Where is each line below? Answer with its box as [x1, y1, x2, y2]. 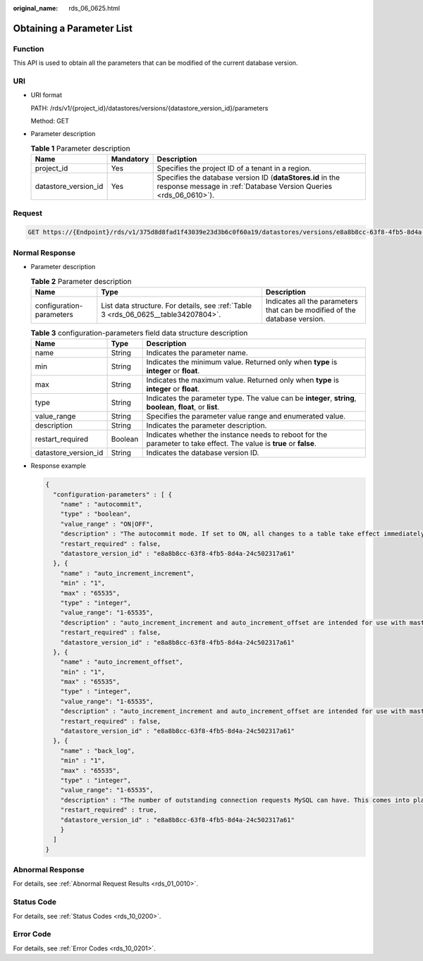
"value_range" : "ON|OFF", [60, 520, 154, 528]
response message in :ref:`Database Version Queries [157, 182, 333, 192]
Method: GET [30, 117, 70, 125]
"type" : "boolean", [60, 510, 132, 518]
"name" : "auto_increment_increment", [60, 569, 195, 577]
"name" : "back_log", [60, 747, 135, 755]
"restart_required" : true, [60, 806, 158, 814]
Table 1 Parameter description [30, 144, 130, 154]
